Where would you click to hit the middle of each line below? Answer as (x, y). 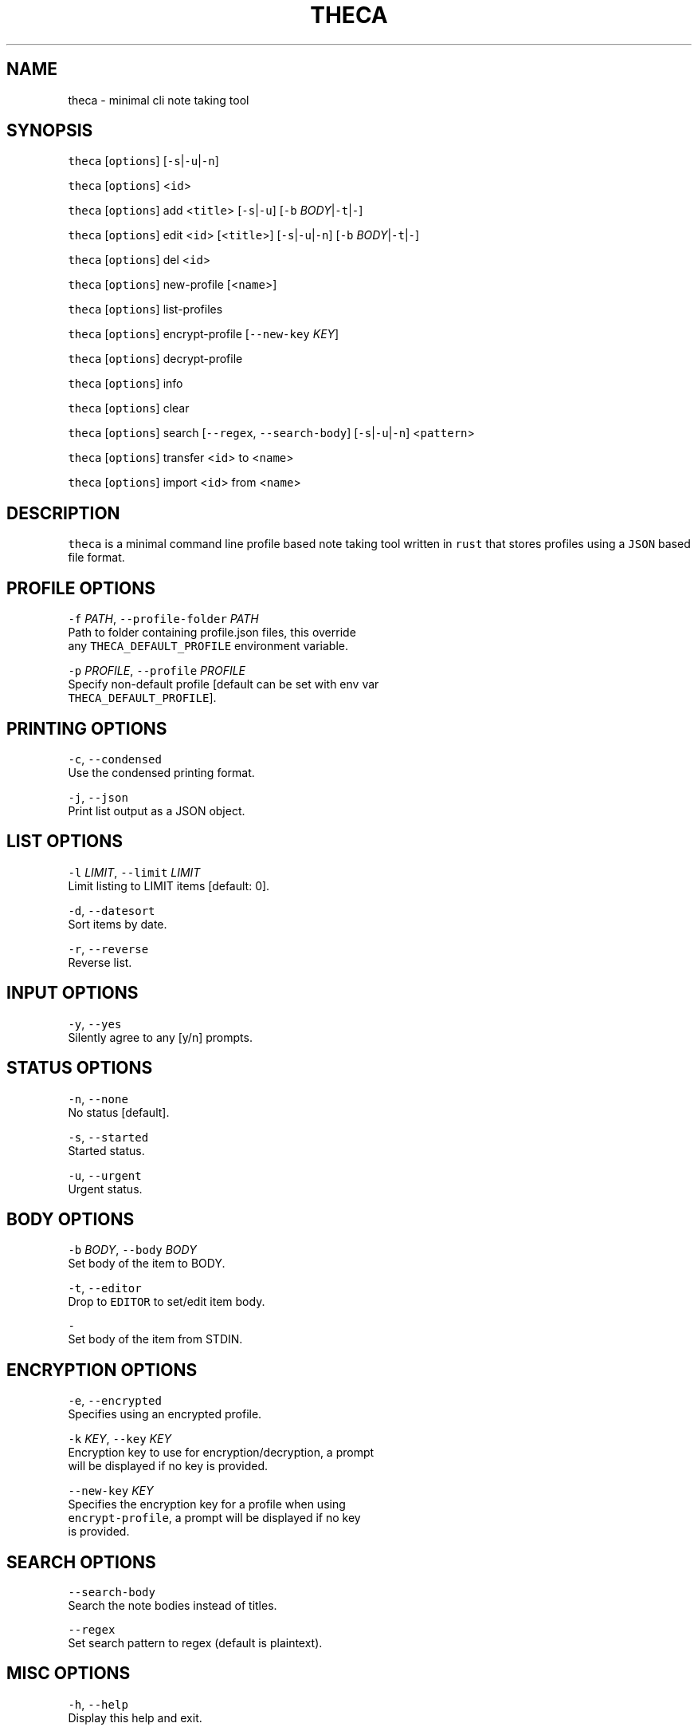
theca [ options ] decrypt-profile (155, 359)
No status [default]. (119, 1112)
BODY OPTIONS (71, 1219)
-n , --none (98, 1098)
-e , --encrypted (115, 1401)
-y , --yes (95, 1023)
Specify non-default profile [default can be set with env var (224, 684)
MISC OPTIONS (69, 1674)
